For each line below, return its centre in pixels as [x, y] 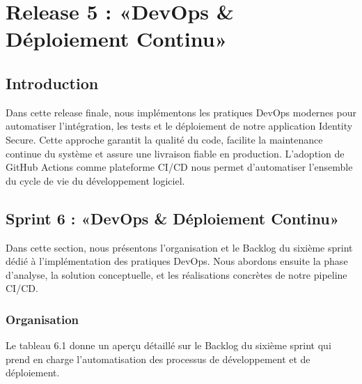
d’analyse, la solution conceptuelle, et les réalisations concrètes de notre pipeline [176, 274]
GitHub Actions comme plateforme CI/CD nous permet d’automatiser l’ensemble [179, 167]
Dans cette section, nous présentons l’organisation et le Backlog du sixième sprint [179, 247]
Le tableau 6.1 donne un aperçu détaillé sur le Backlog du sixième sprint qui [168, 345]
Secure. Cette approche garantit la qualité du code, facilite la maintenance [164, 139]
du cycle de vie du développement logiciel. [95, 180]
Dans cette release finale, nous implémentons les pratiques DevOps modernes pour [181, 112]
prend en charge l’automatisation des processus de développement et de [158, 359]
